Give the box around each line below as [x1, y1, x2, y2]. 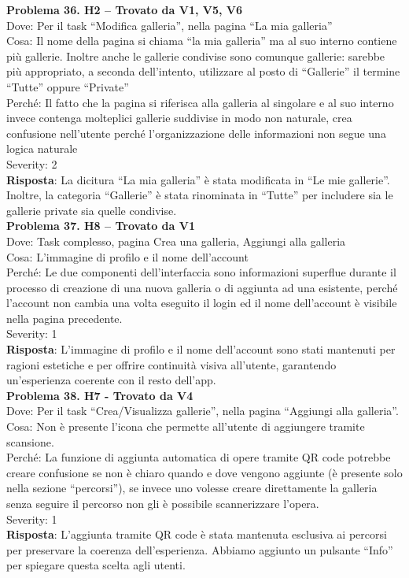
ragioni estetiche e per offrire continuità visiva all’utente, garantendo [6, 356, 337, 372]
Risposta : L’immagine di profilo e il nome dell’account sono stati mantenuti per [6, 341, 396, 358]
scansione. [6, 433, 54, 450]
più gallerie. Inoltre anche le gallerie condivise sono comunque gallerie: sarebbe [6, 47, 385, 64]
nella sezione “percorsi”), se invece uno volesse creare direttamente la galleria [6, 480, 378, 496]
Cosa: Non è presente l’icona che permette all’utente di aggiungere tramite [6, 418, 365, 435]
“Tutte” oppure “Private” [6, 78, 129, 94]
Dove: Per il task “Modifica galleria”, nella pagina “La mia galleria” [6, 17, 333, 33]
